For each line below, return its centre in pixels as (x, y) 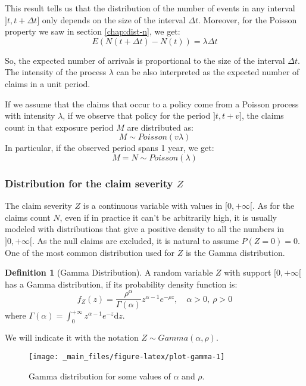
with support (248, 272)
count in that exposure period (59, 127)
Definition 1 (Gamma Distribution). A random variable (109, 272)
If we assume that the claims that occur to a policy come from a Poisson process (152, 104)
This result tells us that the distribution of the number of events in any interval (150, 8)
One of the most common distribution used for (90, 252)
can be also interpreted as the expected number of (208, 72)
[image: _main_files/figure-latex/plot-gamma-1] (127, 356)
